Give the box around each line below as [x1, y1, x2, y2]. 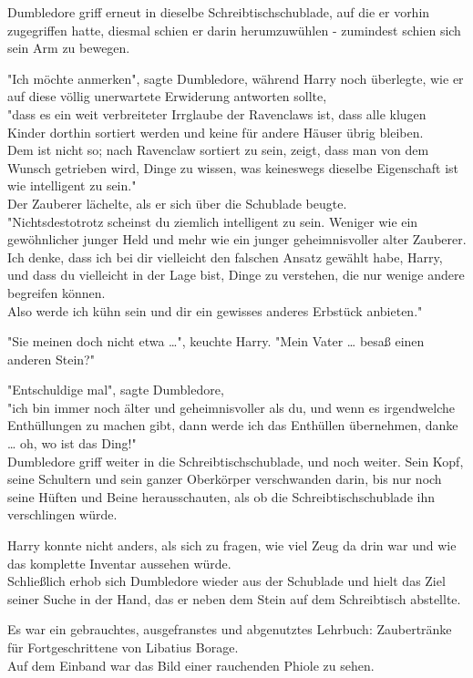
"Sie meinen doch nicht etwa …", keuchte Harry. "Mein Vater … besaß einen [7, 332, 425, 351]
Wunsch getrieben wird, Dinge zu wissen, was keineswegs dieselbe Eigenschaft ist [7, 158, 458, 177]
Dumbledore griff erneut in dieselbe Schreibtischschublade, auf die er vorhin [7, 3, 430, 21]
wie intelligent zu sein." [7, 176, 137, 195]
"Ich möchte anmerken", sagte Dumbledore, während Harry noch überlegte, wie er [7, 68, 464, 87]
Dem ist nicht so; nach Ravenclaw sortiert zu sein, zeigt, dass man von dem [7, 140, 429, 159]
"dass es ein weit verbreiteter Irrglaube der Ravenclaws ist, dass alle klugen [7, 104, 427, 123]
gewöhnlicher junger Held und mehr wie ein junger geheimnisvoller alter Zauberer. [7, 230, 467, 249]
